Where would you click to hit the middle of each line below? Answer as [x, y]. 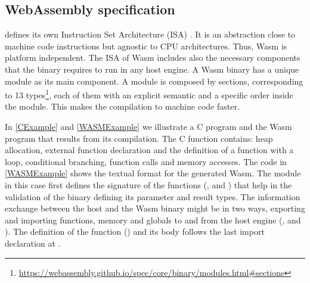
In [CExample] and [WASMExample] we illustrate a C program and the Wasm [148, 127]
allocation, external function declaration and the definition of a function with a [149, 150]
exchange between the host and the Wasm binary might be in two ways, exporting [155, 208]
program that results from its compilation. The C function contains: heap [139, 138]
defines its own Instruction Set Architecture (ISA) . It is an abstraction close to [150, 34]
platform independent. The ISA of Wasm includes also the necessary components [153, 57]
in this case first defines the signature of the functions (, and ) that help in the [148, 184]
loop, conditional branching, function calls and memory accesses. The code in [146, 161]
